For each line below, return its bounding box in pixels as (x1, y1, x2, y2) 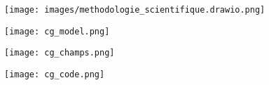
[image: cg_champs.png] (4, 48, 115, 58)
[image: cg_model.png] (4, 26, 110, 37)
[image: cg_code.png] (4, 69, 105, 79)
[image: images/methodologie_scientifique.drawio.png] (4, 5, 265, 15)
